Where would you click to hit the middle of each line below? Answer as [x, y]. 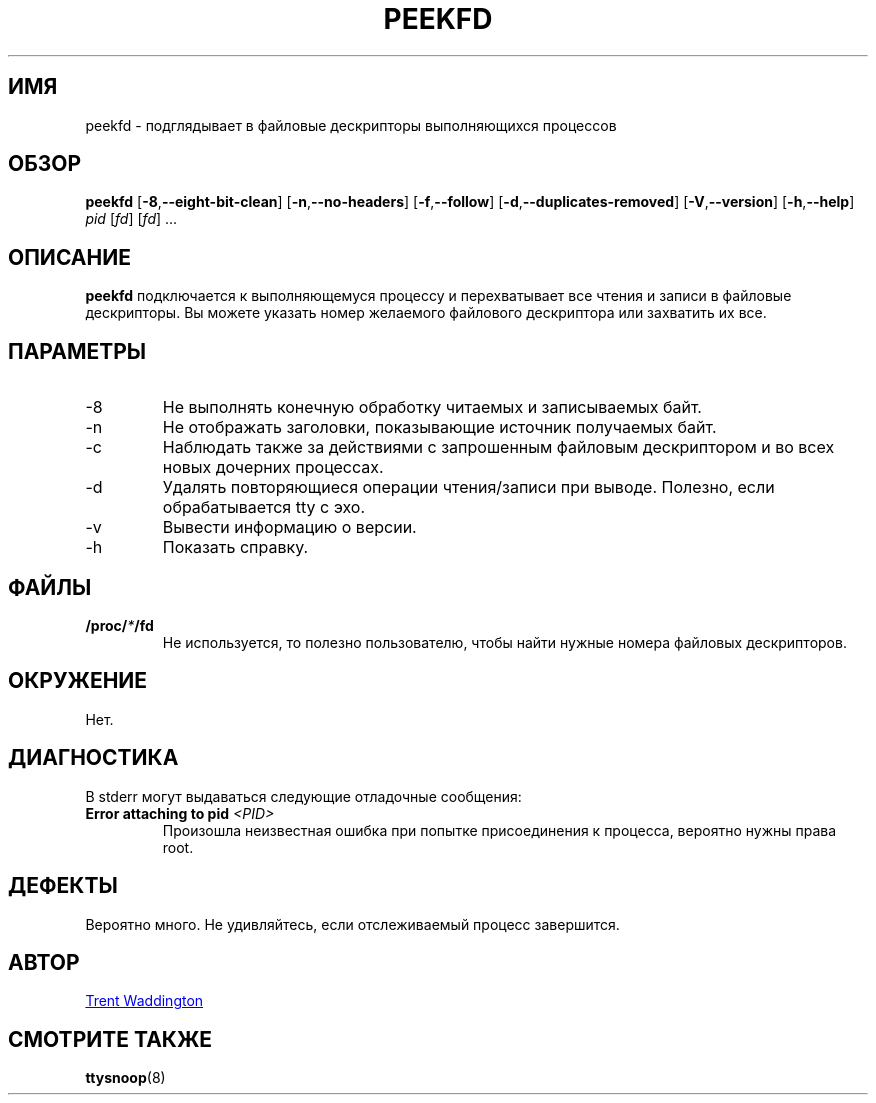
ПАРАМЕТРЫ [77, 351]
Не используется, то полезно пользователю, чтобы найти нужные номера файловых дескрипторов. [504, 642]
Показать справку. [235, 547]
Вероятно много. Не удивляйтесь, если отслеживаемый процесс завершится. [352, 924]
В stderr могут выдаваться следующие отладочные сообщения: [303, 796]
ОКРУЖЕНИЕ [78, 681]
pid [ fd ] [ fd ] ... [131, 219]
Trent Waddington [144, 1001]
